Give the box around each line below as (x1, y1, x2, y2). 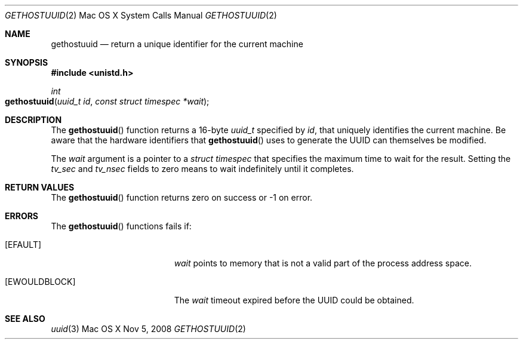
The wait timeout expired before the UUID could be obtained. (174, 295, 414, 305)
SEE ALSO (5, 314, 45, 324)
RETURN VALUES (5, 182, 75, 192)
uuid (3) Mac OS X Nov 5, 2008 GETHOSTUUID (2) (51, 324, 246, 334)
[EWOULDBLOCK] (5, 277, 76, 287)
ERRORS (5, 211, 39, 221)
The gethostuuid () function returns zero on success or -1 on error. (51, 192, 313, 202)
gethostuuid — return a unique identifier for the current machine (51, 39, 303, 49)
